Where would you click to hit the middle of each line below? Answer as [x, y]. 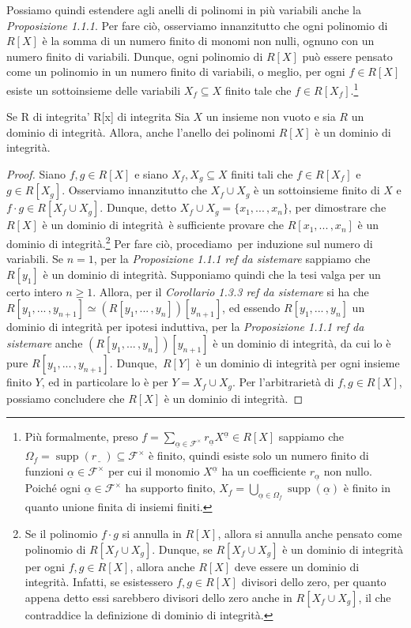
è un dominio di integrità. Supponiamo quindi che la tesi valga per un [212, 274]
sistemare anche [45, 343]
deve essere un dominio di [297, 566]
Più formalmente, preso [81, 436]
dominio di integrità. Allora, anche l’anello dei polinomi [141, 132]
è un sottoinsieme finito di [317, 190]
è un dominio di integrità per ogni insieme [298, 363]
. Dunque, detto [138, 207]
